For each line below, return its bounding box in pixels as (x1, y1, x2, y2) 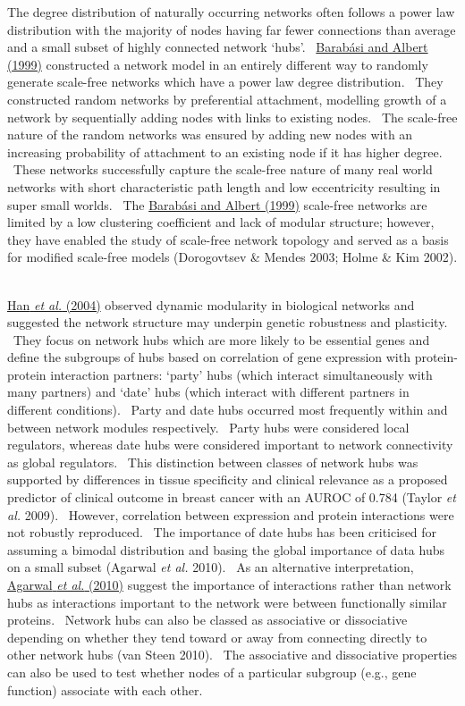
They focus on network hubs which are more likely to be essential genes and (13, 330, 430, 349)
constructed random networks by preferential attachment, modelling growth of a (7, 89, 447, 108)
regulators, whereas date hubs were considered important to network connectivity (7, 435, 453, 454)
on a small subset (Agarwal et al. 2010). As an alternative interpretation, (7, 558, 414, 576)
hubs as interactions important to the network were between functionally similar (7, 593, 447, 611)
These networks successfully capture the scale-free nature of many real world (13, 160, 433, 179)
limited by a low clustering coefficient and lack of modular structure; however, (7, 213, 435, 231)
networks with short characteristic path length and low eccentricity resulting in (7, 177, 441, 196)
